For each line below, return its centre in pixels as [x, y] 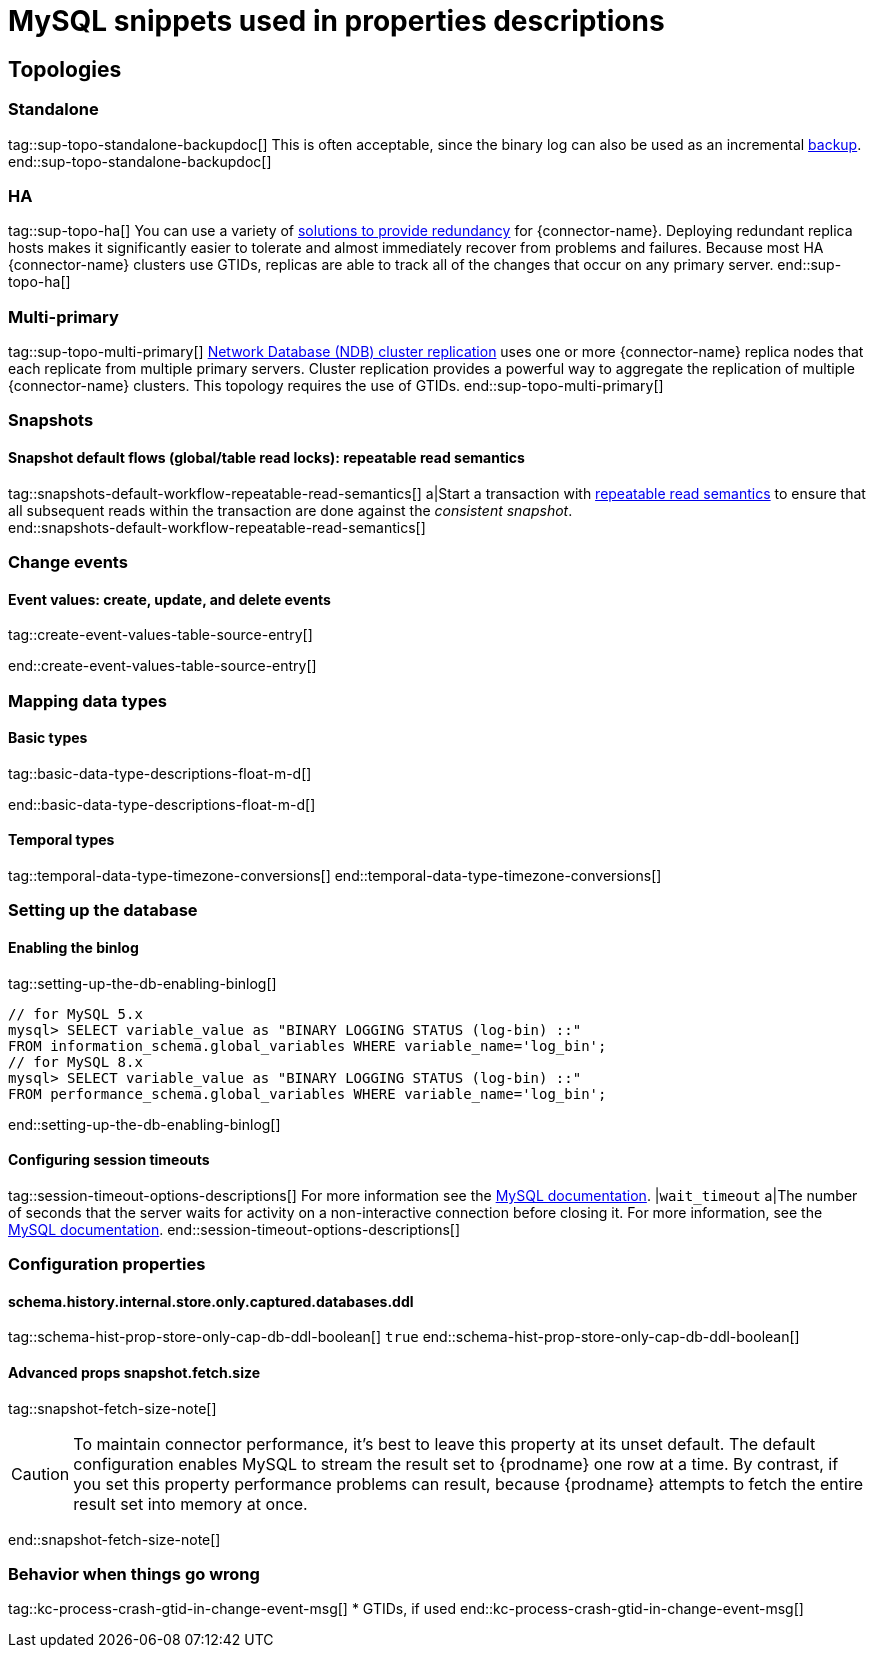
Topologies [65, 69]
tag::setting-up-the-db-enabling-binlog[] [142, 983]
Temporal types [61, 840]
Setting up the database [103, 910]
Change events [68, 562]
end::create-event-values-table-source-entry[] [162, 666]
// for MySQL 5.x [75, 1013]
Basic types [48, 738]
